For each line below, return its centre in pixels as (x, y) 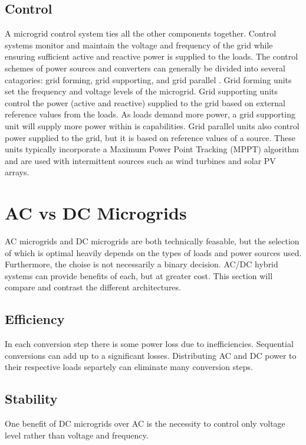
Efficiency (35, 319)
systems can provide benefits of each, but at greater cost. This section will (139, 275)
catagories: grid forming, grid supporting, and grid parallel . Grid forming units (148, 79)
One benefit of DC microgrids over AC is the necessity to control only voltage (145, 423)
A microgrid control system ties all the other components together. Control (141, 33)
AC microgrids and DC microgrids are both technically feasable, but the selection (152, 241)
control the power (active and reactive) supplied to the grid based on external (145, 102)
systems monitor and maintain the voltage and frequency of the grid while (139, 45)
